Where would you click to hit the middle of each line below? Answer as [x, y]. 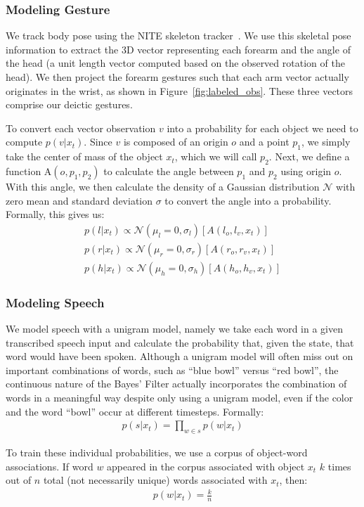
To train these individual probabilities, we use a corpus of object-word [157, 453]
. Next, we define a [309, 156]
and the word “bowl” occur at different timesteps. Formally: [135, 411]
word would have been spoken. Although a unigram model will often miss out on [180, 356]
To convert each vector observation [81, 128]
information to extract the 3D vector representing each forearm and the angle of [178, 49]
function [24, 171]
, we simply [326, 142]
